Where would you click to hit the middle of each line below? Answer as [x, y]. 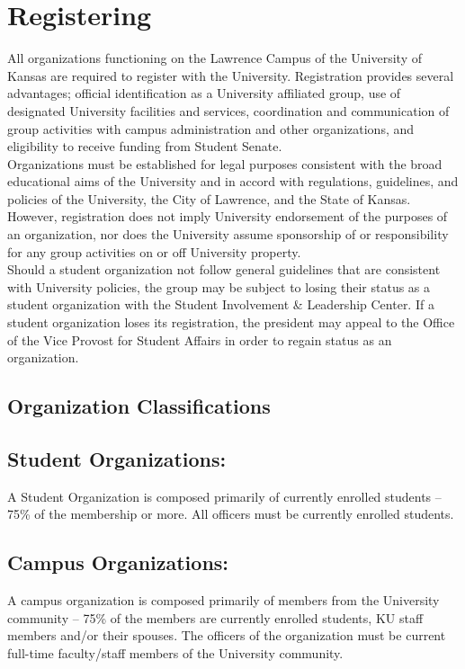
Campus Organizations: [118, 562]
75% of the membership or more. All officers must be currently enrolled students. [231, 514]
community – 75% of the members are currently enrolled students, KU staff [215, 617]
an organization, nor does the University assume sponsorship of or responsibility [228, 234]
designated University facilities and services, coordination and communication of [228, 110]
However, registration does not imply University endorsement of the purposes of [228, 216]
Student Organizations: [117, 458]
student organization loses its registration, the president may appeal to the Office [231, 322]
